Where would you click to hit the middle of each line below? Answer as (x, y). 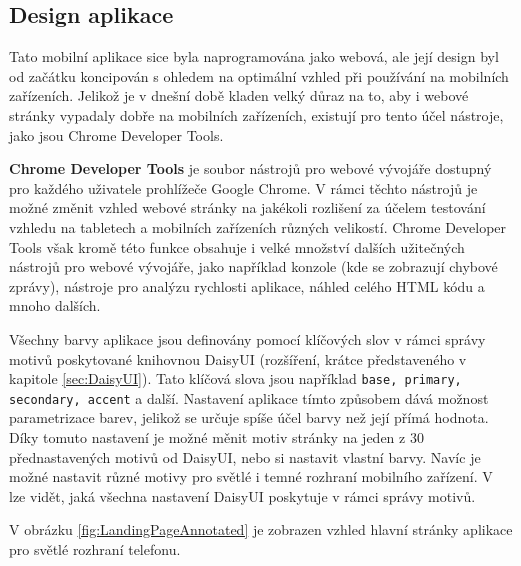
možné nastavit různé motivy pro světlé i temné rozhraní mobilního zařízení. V (251, 476)
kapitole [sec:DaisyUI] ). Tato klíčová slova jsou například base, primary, (235, 378)
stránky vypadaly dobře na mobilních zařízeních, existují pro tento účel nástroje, (256, 114)
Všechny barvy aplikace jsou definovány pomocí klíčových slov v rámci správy (247, 338)
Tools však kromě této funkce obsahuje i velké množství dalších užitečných (237, 246)
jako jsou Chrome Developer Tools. (116, 134)
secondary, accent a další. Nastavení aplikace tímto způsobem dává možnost (249, 397)
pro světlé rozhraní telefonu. (95, 548)
